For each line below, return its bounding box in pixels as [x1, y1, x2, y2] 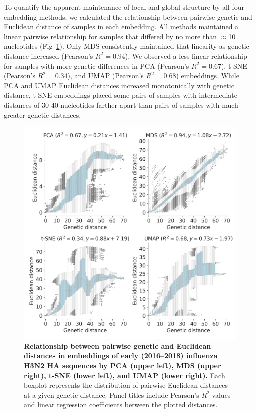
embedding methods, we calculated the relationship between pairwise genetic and [4, 11, 252, 22]
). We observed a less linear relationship [125, 50, 247, 61]
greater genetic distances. [4, 109, 81, 120]
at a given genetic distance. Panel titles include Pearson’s [24, 389, 199, 400]
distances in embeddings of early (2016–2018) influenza [24, 350, 218, 361]
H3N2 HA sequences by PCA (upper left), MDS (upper [24, 360, 221, 370]
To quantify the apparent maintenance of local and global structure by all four [4, 2, 244, 12]
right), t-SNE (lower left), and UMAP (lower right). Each [24, 370, 225, 380]
